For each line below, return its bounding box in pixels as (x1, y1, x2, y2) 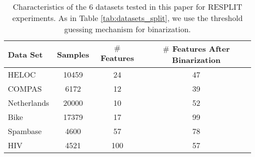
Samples (57, 48, 89, 60)
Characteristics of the (13, 1, 87, 12)
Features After (172, 43, 230, 54)
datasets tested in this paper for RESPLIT (96, 1, 242, 12)
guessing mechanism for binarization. (64, 23, 191, 35)
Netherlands (8, 97, 50, 108)
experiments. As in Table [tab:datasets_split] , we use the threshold (12, 12, 243, 23)
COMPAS (8, 83, 42, 94)
